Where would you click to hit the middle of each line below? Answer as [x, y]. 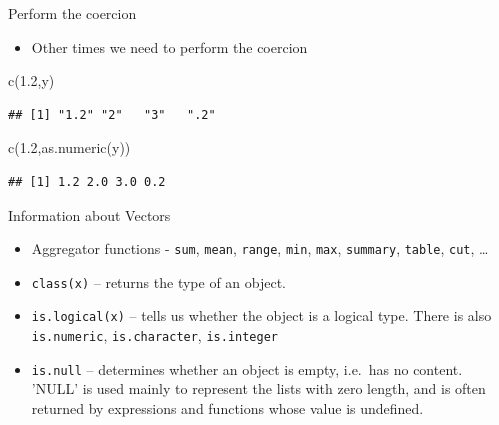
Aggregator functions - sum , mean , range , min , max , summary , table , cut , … [260, 248]
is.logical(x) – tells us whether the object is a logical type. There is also [261, 315]
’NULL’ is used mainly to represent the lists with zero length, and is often [258, 388]
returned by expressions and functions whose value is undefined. [227, 408]
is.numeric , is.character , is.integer [155, 335]
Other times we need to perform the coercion [169, 46]
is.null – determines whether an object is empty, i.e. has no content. [247, 368]
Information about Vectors [89, 214]
